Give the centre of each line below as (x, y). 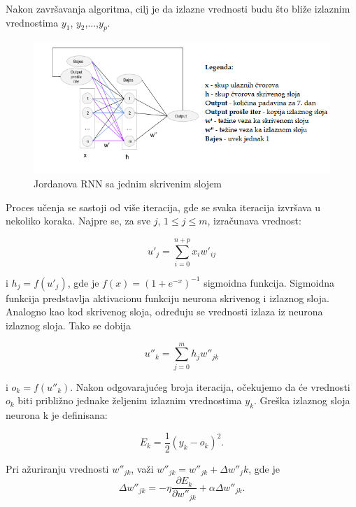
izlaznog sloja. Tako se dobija (69, 326)
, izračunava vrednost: (254, 221)
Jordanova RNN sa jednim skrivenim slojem (128, 183)
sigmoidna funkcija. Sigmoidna (269, 282)
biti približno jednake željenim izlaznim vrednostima (130, 400)
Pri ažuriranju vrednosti (57, 468)
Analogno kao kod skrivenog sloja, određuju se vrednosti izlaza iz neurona (164, 312)
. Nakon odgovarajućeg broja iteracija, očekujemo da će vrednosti (210, 386)
